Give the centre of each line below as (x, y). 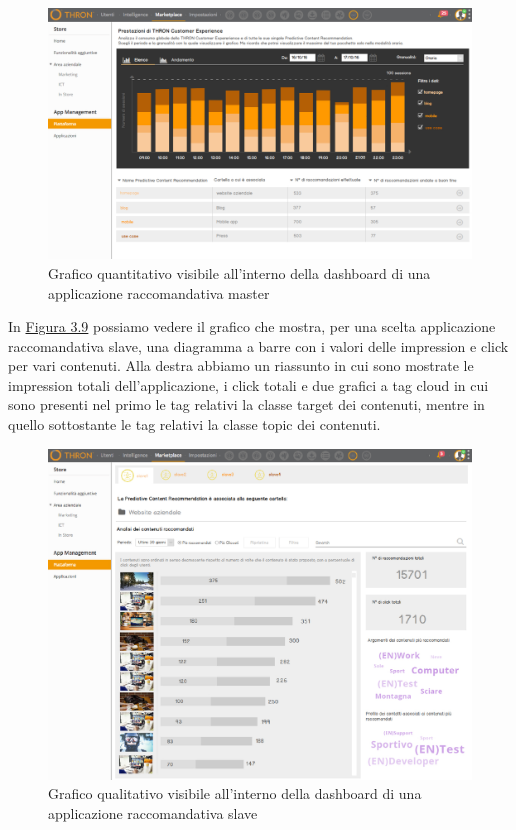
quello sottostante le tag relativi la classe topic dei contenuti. (194, 424)
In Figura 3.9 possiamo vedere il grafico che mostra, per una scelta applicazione (252, 326)
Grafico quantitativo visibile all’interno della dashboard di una (239, 272)
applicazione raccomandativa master (159, 292)
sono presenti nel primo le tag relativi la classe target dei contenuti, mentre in (246, 404)
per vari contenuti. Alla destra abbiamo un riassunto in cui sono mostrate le (241, 365)
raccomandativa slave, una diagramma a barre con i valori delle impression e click (258, 345)
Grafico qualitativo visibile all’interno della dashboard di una (235, 793)
